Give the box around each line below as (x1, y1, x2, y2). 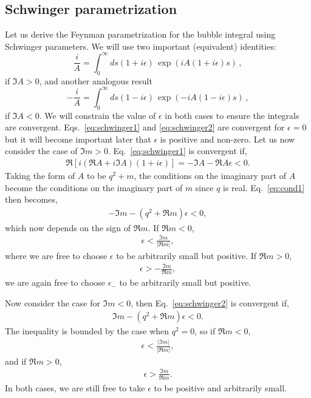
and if (5, 354, 27, 367)
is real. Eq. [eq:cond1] (223, 181, 305, 194)
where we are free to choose (5, 249, 108, 262)
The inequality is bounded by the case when (5, 325, 169, 337)
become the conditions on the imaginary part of (5, 181, 183, 194)
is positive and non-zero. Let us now (160, 132, 295, 145)
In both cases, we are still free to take (5, 381, 145, 394)
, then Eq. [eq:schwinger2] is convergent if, (131, 296, 289, 309)
